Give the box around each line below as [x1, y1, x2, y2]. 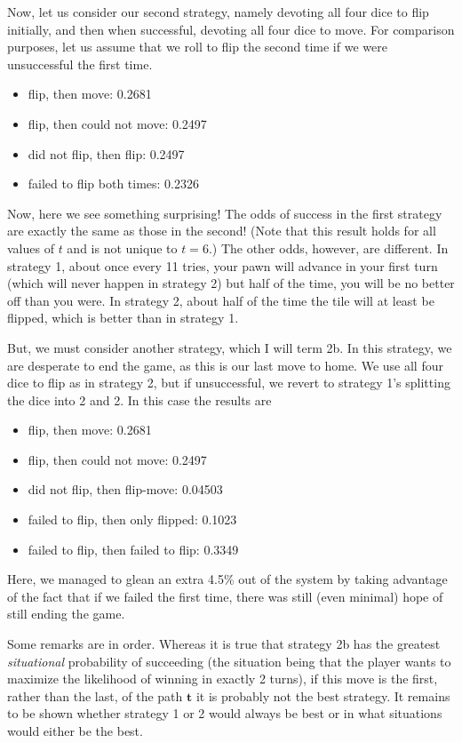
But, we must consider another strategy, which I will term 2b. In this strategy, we [7, 338, 452, 356]
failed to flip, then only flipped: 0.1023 [28, 510, 237, 529]
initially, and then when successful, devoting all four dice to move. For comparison [7, 20, 455, 38]
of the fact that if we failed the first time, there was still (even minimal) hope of [7, 587, 443, 605]
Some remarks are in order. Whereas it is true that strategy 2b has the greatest [7, 635, 441, 653]
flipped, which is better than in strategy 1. [7, 308, 239, 327]
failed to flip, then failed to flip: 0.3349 [28, 539, 239, 558]
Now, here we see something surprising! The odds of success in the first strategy [7, 204, 442, 222]
